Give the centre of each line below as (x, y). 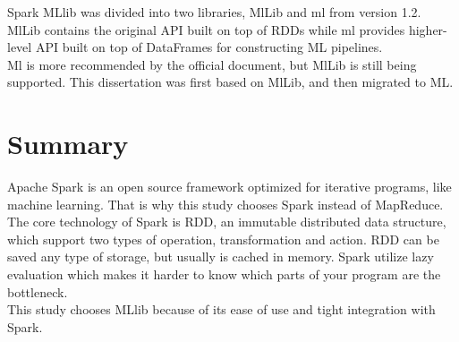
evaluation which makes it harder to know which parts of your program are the (224, 274)
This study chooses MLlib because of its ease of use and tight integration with (221, 309)
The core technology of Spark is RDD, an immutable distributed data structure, (227, 222)
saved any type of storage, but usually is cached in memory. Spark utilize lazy (221, 256)
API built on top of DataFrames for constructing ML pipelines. (209, 47)
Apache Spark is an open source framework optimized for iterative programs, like (229, 187)
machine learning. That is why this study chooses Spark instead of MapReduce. (225, 204)
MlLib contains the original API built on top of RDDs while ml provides (206, 29)
